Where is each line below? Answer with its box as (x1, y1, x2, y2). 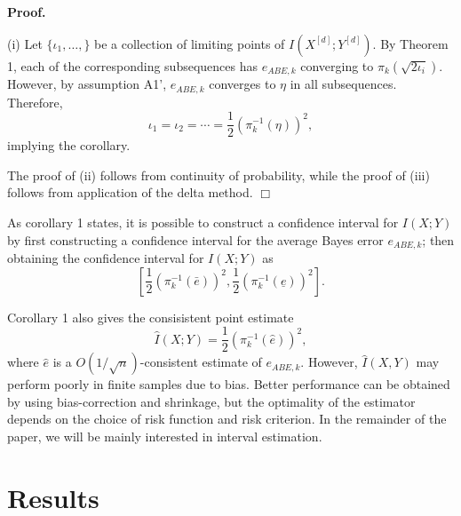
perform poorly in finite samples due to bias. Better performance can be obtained (7, 375, 450, 393)
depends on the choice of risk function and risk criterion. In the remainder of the (7, 409, 447, 428)
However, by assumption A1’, (7, 75, 167, 93)
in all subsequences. (290, 75, 397, 93)
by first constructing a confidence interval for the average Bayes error (7, 230, 384, 249)
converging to (300, 56, 374, 75)
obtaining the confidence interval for (7, 248, 204, 266)
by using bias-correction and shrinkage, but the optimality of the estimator (7, 392, 416, 410)
